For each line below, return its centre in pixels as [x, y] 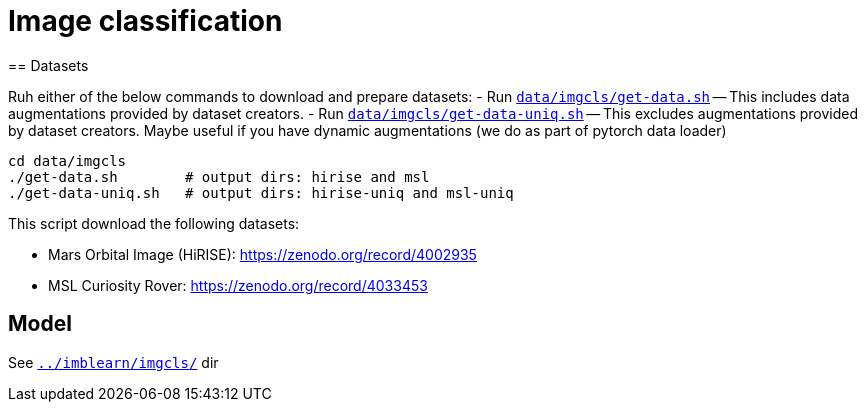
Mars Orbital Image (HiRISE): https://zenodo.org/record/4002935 [262, 254]
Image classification [145, 21]
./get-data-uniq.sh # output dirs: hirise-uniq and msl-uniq [261, 192]
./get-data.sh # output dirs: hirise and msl [219, 176]
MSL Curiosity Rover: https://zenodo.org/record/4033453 [238, 285]
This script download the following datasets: [154, 223]
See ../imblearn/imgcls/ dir [113, 362]
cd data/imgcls [67, 160]
